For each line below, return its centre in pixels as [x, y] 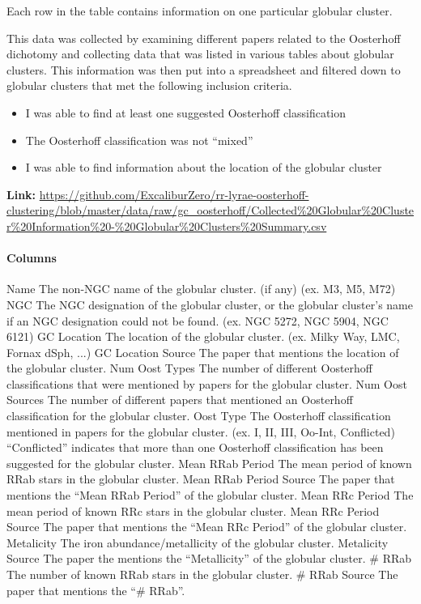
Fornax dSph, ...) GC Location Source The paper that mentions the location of [203, 352]
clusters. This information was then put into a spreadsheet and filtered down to [204, 69]
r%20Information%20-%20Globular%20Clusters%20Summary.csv [167, 225]
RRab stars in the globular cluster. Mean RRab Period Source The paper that [201, 479]
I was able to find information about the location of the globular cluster [204, 167]
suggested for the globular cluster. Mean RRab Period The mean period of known [209, 463]
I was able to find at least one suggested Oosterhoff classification [186, 112]
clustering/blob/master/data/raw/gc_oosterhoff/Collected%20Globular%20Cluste [210, 210]
